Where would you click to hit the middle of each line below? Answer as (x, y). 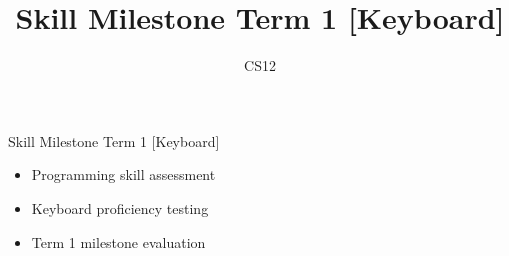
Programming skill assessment (123, 174)
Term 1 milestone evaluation (118, 241)
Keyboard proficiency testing (120, 207)
